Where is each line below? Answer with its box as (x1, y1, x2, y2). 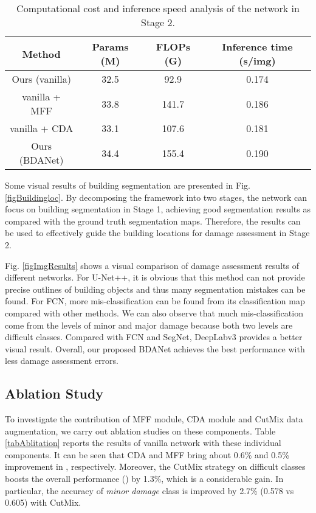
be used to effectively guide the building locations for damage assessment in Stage (5, 226, 310, 239)
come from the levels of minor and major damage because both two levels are (5, 318, 293, 331)
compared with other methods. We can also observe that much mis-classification (5, 306, 303, 319)
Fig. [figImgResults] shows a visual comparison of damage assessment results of (5, 259, 299, 271)
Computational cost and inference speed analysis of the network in (16, 1, 300, 15)
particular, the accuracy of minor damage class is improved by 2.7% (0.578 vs (5, 484, 294, 497)
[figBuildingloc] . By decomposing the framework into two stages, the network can (5, 190, 307, 203)
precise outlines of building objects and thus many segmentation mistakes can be (5, 282, 306, 295)
